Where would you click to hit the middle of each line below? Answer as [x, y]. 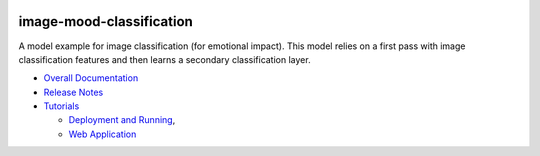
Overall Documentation [91, 78]
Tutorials [61, 106]
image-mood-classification [106, 21]
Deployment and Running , [122, 120]
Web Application [102, 134]
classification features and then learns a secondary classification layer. [164, 59]
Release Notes [73, 92]
